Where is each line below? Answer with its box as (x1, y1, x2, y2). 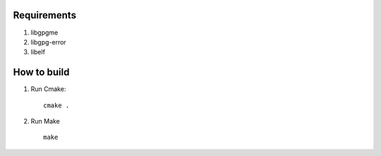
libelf (30, 48, 46, 56)
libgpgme (30, 28, 59, 37)
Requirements (13, 9, 77, 21)
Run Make (30, 116, 60, 125)
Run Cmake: (30, 85, 66, 93)
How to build (13, 66, 70, 78)
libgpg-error (30, 37, 66, 46)
